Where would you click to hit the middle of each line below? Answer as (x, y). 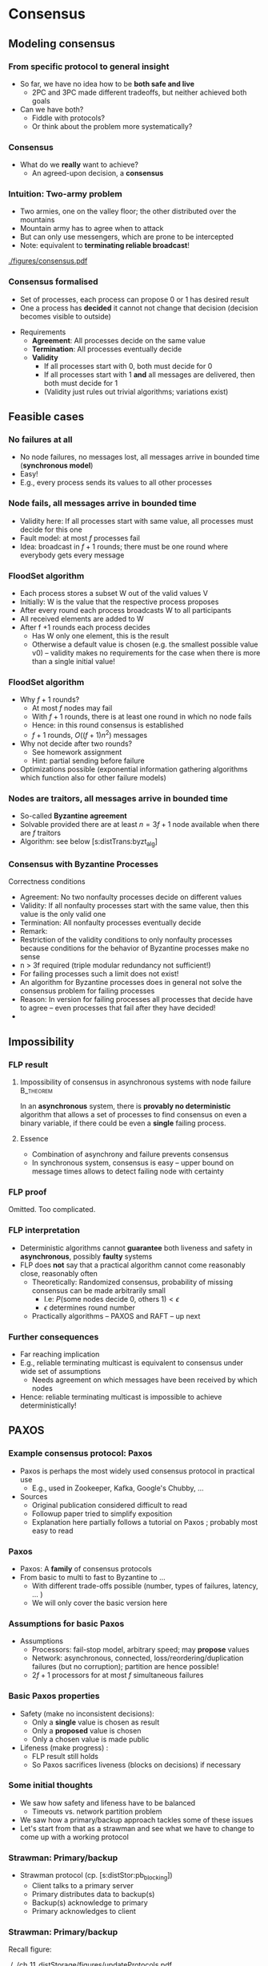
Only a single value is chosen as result (96, 1722)
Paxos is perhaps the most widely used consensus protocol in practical (137, 1471)
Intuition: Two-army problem (65, 194)
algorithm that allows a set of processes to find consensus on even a (133, 1115)
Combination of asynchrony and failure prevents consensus (130, 1154)
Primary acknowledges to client (84, 1911)
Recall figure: (30, 1949)
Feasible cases (46, 417)
